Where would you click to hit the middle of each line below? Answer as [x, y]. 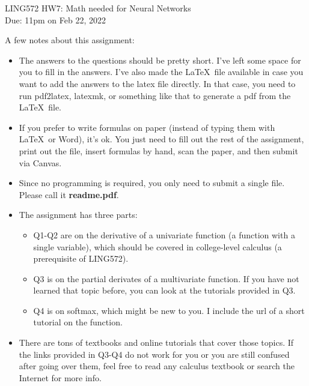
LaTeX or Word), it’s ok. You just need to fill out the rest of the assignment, [161, 139]
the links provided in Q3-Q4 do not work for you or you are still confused [154, 354]
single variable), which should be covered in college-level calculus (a [158, 246]
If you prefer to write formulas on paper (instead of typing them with [147, 127]
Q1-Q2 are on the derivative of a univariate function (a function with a [164, 234]
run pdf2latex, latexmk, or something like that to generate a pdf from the [155, 95]
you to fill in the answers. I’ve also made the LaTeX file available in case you [161, 72]
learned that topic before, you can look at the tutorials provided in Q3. [164, 290]
